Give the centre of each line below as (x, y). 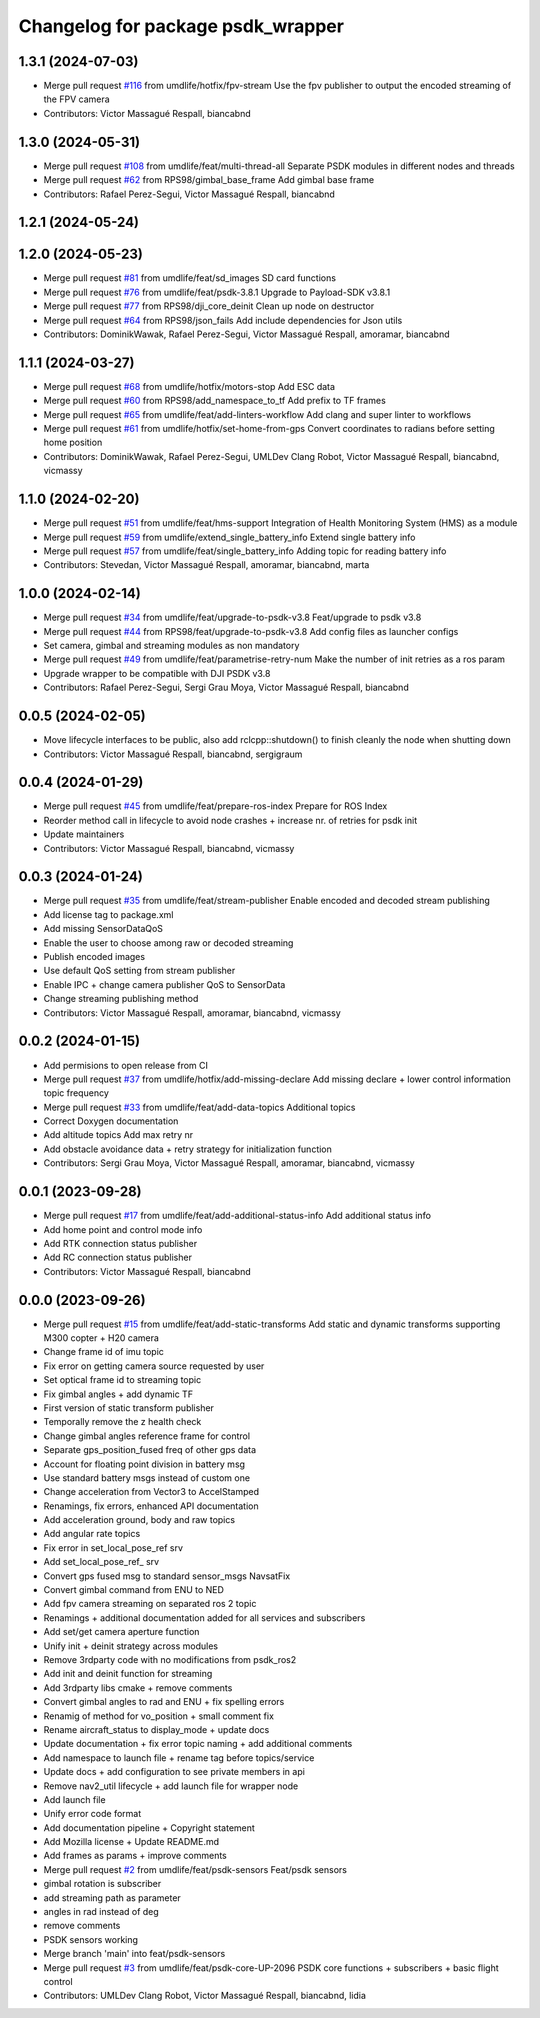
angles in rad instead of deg (101, 1912)
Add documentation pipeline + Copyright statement (149, 1827)
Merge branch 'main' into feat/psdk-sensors (134, 1954)
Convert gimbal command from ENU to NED (134, 1590)
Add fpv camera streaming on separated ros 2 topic (150, 1604)
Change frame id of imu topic (104, 1352)
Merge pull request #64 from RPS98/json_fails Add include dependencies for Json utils (223, 320)
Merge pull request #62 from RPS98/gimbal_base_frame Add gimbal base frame (209, 180)
